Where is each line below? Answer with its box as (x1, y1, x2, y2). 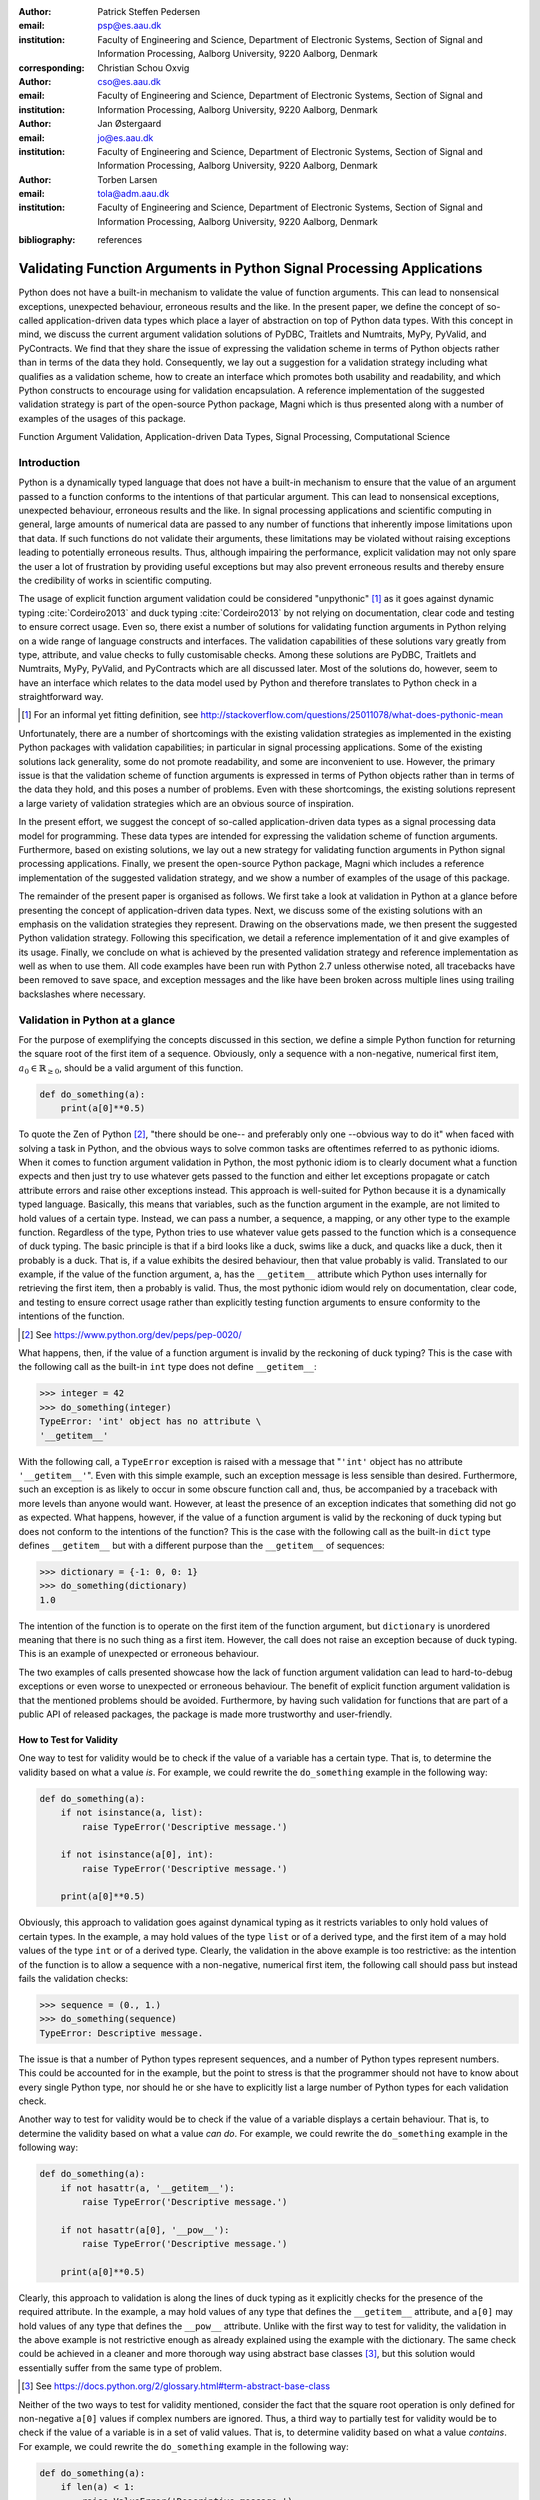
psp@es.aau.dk (97, 20, 162, 32)
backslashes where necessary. (18, 988, 147, 1000)
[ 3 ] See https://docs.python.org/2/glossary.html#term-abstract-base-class (21, 2380, 330, 2392)
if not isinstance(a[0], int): (60, 1849, 214, 1860)
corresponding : (18, 61, 85, 74)
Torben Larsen (97, 173, 158, 185)
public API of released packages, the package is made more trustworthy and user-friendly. (18, 1708, 393, 1720)
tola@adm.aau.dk (97, 188, 170, 200)
